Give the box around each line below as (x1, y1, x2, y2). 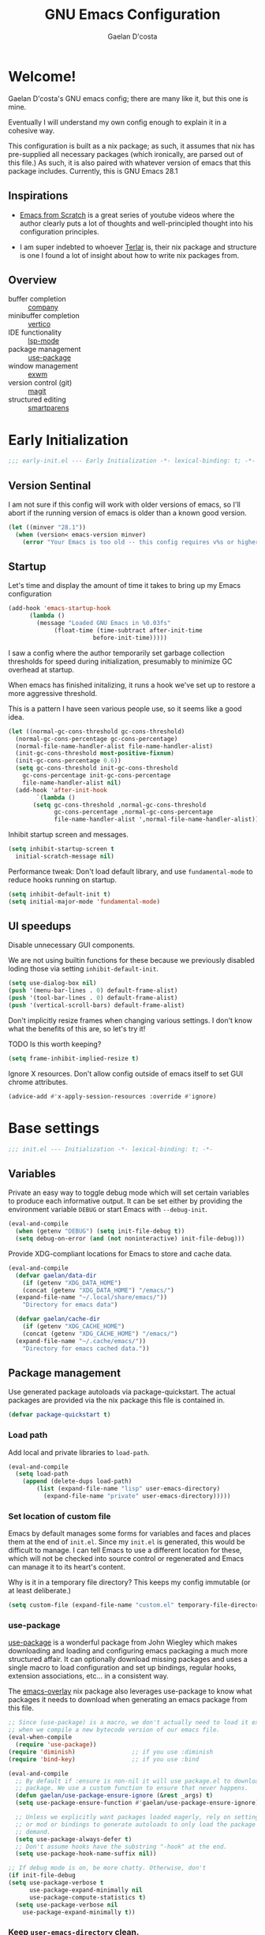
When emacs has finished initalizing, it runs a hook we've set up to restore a (8, 680, 256, 690)
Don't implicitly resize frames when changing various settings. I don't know (8, 1016, 252, 1025)
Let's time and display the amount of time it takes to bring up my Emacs (8, 581, 241, 590)
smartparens (28, 403, 69, 413)
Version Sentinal (8, 479, 91, 492)
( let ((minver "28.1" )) (8, 523, 87, 531)
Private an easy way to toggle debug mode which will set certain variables (8, 1188, 250, 1197)
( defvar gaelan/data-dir (15, 1271, 97, 1279)
